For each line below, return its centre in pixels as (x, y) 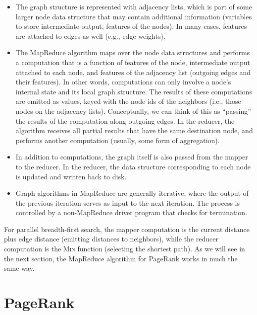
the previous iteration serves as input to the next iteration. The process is (128, 202)
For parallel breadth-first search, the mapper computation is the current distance (127, 229)
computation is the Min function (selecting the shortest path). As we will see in (125, 249)
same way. (19, 268)
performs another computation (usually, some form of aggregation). (118, 140)
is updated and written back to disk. (71, 176)
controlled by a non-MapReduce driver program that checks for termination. (131, 212)
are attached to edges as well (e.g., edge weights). (90, 36)
